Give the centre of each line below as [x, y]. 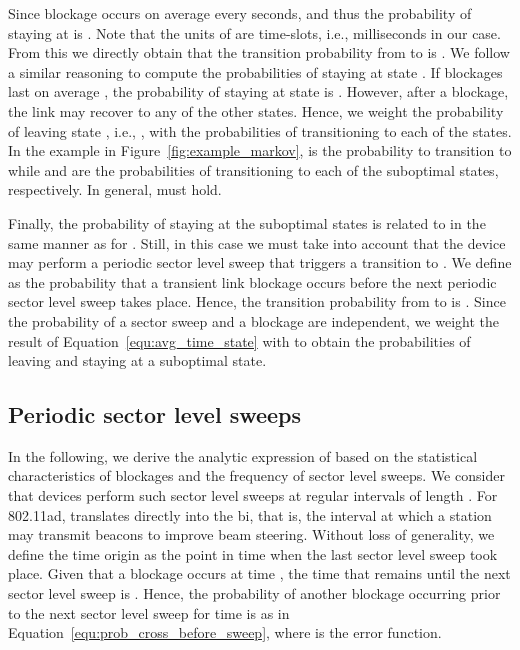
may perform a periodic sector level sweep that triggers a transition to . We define [260, 262]
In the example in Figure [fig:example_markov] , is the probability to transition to [260, 150]
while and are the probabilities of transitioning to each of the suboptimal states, [253, 169]
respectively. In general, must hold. [115, 189]
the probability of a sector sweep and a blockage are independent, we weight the [254, 320]
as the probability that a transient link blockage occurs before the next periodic [252, 281]
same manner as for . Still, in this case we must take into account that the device [257, 242]
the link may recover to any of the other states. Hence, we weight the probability [256, 110]
